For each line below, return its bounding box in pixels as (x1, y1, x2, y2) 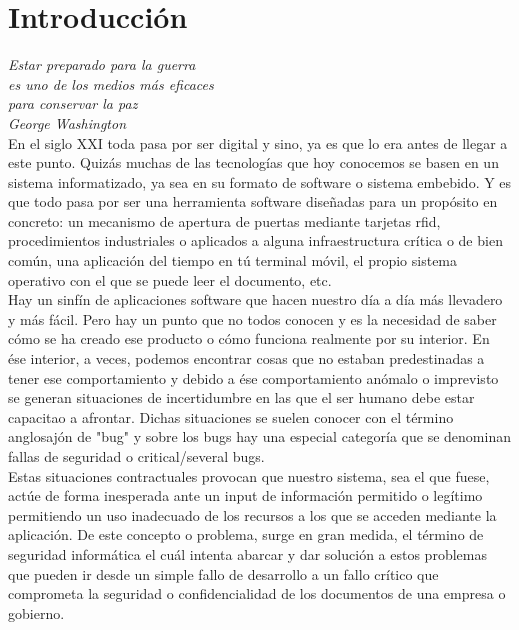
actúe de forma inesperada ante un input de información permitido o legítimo (8, 485, 483, 506)
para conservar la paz (8, 93, 138, 114)
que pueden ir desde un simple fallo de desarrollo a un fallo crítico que (8, 563, 439, 584)
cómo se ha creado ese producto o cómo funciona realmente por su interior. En (8, 328, 490, 349)
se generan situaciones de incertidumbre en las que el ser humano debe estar (8, 387, 475, 408)
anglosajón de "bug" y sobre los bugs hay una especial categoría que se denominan (8, 426, 511, 447)
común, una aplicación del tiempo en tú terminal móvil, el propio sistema (8, 250, 458, 271)
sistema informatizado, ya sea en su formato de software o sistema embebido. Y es (8, 171, 512, 192)
